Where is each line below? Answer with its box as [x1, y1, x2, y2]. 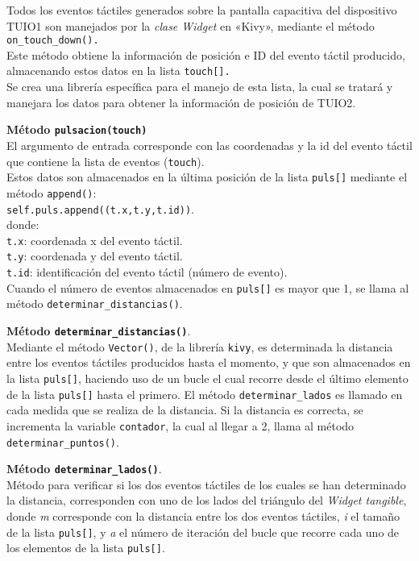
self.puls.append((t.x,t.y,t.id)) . [6, 200, 194, 217]
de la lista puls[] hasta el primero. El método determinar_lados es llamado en [6, 385, 403, 402]
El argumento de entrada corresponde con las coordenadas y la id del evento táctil [6, 136, 413, 153]
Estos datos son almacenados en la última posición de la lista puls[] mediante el [6, 168, 408, 185]
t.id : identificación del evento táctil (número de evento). [6, 264, 288, 280]
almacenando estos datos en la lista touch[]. [6, 62, 230, 79]
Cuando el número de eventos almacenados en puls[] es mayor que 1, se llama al [6, 279, 409, 296]
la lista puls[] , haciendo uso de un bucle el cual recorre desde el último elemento [6, 369, 409, 386]
